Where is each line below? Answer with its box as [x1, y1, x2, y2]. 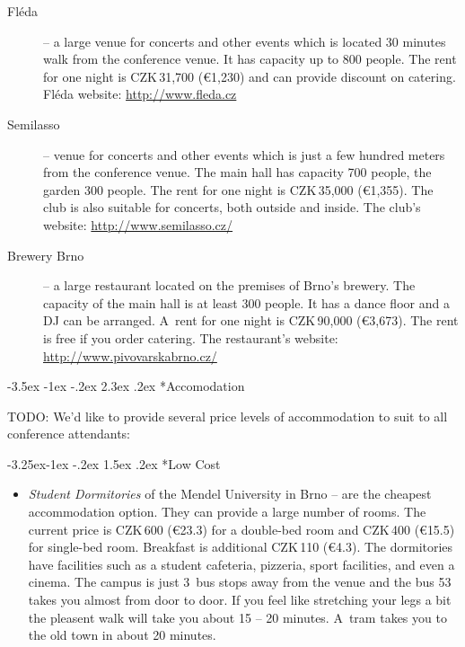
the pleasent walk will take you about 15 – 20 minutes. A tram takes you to [28, 607, 447, 626]
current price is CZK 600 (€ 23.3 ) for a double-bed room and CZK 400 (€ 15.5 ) [28, 519, 455, 538]
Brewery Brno [7, 245, 84, 264]
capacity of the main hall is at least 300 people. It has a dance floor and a [43, 293, 450, 312]
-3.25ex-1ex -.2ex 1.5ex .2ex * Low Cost [7, 454, 221, 473]
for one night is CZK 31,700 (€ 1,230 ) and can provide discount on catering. [43, 66, 456, 85]
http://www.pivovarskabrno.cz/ [43, 346, 217, 365]
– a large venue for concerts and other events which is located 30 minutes [43, 31, 446, 50]
